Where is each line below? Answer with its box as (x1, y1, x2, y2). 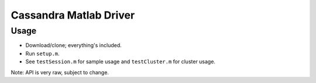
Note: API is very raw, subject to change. (11, 68, 109, 75)
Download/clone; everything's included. (25, 42, 122, 49)
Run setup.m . (25, 50, 60, 57)
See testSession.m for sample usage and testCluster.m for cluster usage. (25, 58, 216, 65)
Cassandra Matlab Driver (11, 9, 135, 21)
